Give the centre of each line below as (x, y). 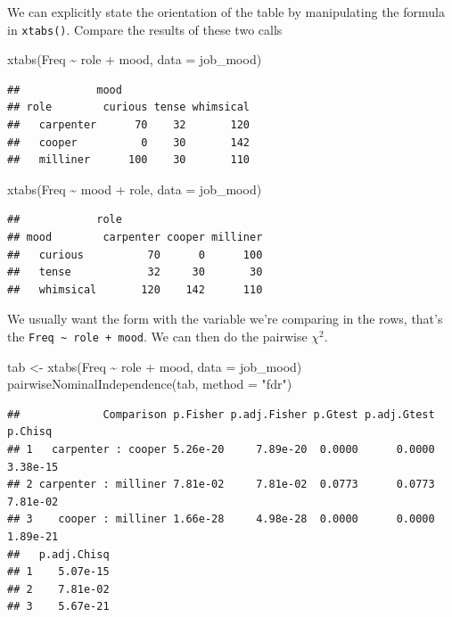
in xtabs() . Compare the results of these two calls (145, 29)
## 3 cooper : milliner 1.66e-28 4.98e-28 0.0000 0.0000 (221, 519)
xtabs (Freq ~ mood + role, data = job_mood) (135, 189)
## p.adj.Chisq (58, 554)
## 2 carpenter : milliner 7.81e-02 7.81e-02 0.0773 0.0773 (221, 485)
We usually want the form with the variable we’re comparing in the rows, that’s (225, 319)
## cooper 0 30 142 (129, 142)
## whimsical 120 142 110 (135, 289)
